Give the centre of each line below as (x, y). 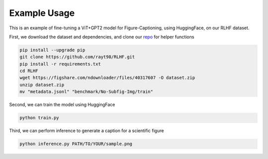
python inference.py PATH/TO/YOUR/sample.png (76, 144)
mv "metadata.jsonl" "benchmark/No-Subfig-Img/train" (86, 92)
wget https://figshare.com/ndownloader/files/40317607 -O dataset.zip (107, 78)
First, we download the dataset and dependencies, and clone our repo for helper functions (102, 37)
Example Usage (42, 13)
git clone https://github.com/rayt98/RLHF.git (77, 57)
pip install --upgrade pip (52, 50)
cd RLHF (29, 71)
